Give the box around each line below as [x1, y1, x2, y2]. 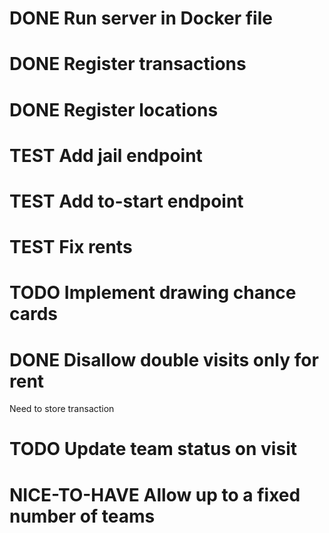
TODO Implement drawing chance [9, 282, 297, 304]
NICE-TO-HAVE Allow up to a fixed [9, 483, 301, 506]
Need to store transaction [9, 403, 115, 415]
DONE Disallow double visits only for [9, 348, 319, 371]
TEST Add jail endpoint [9, 144, 203, 167]
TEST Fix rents [9, 236, 133, 259]
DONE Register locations [9, 98, 219, 121]
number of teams [9, 505, 156, 527]
